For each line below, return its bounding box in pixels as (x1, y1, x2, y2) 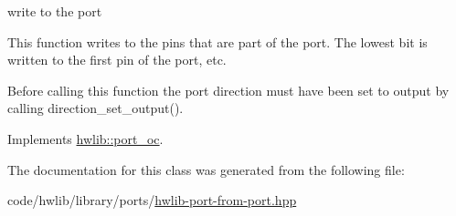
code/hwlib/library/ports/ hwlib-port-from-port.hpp (7, 190, 297, 210)
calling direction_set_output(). (7, 98, 184, 118)
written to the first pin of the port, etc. (7, 50, 227, 69)
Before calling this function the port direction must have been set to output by (7, 80, 450, 99)
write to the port (7, 2, 102, 20)
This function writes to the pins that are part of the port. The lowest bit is (7, 32, 428, 51)
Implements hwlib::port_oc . (7, 129, 164, 148)
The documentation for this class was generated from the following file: (7, 159, 405, 179)
